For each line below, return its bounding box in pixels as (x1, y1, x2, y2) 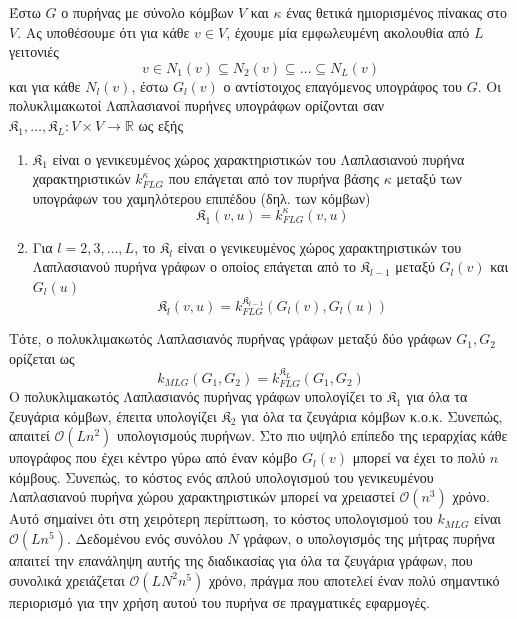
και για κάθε (9, 75, 81, 96)
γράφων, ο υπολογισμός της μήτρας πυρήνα (243, 528, 495, 549)
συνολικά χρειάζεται (9, 569, 125, 590)
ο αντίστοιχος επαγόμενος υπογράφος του (223, 75, 463, 96)
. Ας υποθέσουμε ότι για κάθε (17, 21, 190, 42)
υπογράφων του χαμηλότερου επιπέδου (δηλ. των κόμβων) (32, 187, 371, 208)
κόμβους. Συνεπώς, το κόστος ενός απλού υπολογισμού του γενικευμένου (9, 466, 434, 487)
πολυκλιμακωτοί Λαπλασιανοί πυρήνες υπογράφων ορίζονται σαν (9, 95, 385, 116)
